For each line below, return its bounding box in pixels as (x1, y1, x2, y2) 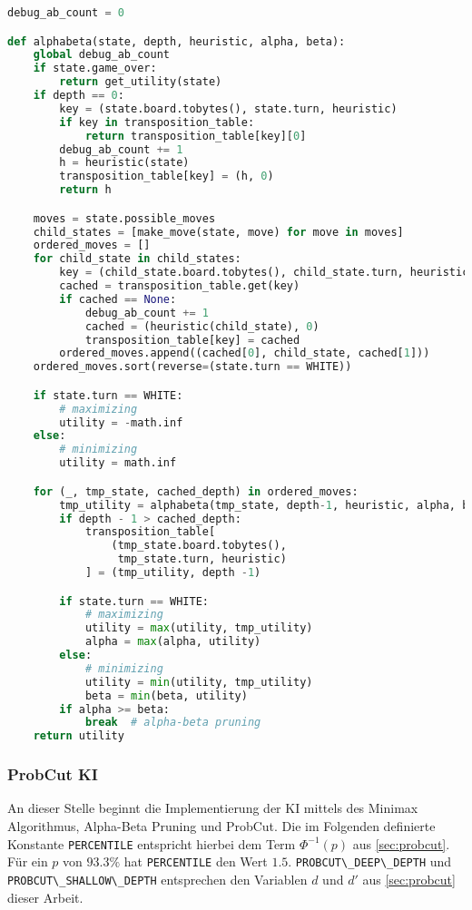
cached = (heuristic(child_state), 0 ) (84, 319, 320, 333)
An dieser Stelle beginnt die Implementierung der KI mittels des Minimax (7, 798, 418, 817)
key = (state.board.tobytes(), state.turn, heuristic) (59, 102, 398, 115)
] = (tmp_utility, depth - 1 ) (84, 566, 261, 579)
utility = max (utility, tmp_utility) (84, 621, 313, 635)
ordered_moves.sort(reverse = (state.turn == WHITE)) (33, 360, 352, 374)
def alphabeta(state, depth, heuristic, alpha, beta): (7, 34, 346, 48)
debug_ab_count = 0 (7, 6, 124, 19)
